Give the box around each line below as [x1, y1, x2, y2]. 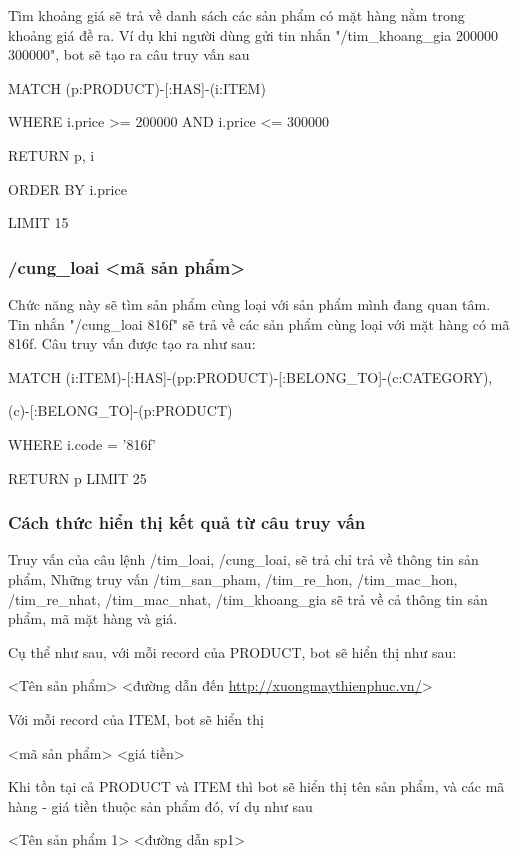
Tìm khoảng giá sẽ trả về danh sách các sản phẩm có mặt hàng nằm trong [8, 5, 465, 25]
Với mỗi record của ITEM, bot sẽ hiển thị [8, 708, 264, 729]
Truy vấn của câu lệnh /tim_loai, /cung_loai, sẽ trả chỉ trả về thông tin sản [8, 549, 479, 570]
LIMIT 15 [8, 212, 69, 233]
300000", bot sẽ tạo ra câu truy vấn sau [8, 44, 250, 65]
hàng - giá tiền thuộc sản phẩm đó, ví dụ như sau [8, 795, 313, 816]
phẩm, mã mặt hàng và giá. [8, 608, 178, 629]
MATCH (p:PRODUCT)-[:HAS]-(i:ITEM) [8, 77, 266, 98]
